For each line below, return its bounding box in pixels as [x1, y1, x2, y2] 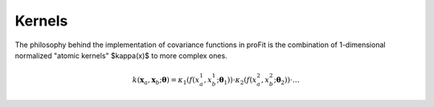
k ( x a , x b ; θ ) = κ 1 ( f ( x [132, 75, 200, 86]
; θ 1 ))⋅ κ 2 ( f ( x [216, 75, 257, 86]
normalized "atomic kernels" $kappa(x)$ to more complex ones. [14, 50, 228, 60]
